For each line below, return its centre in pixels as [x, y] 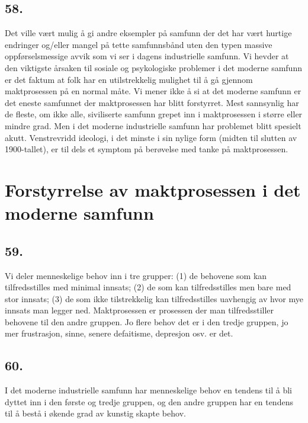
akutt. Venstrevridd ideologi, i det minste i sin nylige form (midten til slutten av [151, 137]
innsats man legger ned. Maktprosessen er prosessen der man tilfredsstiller [139, 310]
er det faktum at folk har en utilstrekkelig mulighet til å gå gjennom [129, 79]
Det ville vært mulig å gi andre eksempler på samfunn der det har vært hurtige [148, 33]
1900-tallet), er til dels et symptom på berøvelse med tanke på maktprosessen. [147, 149]
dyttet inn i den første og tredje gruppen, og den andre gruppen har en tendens [149, 401]
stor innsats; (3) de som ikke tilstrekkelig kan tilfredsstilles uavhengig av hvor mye [154, 298]
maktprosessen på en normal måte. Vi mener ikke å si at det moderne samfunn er [153, 91]
